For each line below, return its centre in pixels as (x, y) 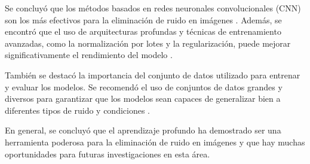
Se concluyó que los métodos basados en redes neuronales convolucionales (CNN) (153, 8)
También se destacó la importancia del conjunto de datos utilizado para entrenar (153, 75)
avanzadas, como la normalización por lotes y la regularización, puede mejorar (148, 43)
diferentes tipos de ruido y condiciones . (77, 110)
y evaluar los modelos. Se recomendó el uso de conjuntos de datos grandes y (144, 86)
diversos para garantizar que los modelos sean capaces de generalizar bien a (143, 98)
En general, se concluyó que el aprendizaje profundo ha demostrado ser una (143, 130)
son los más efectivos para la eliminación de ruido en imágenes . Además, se (143, 19)
